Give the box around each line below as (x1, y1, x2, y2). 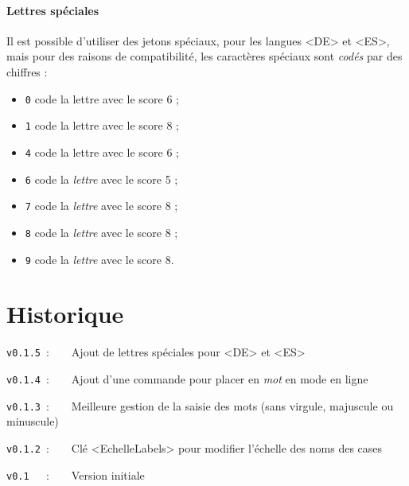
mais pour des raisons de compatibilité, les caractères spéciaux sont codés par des (6, 48, 403, 64)
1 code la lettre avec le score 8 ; (25, 117, 179, 134)
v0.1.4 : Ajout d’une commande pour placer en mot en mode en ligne (6, 370, 368, 387)
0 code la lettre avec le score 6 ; (25, 90, 179, 107)
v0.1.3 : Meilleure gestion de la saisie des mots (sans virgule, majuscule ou (6, 397, 394, 414)
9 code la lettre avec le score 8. (25, 251, 174, 267)
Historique (6, 297, 124, 330)
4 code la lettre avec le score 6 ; (25, 143, 179, 160)
